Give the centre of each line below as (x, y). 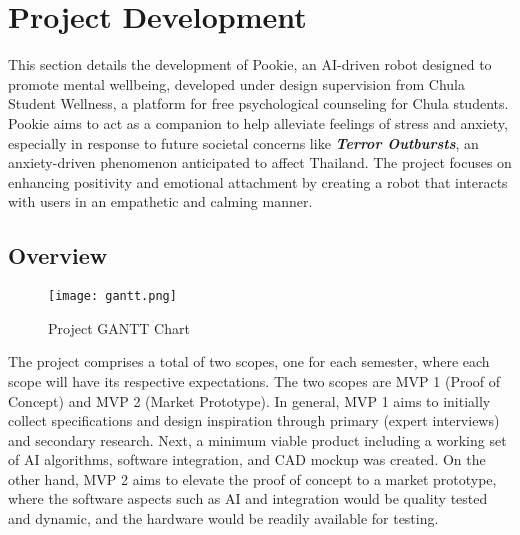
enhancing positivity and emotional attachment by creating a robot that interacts (258, 181)
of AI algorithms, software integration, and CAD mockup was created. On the (247, 459)
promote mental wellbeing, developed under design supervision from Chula (236, 83)
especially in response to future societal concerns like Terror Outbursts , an (243, 142)
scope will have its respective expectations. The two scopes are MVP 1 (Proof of (254, 380)
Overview (58, 255)
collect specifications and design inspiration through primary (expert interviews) (254, 420)
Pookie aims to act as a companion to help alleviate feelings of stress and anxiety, (258, 122)
